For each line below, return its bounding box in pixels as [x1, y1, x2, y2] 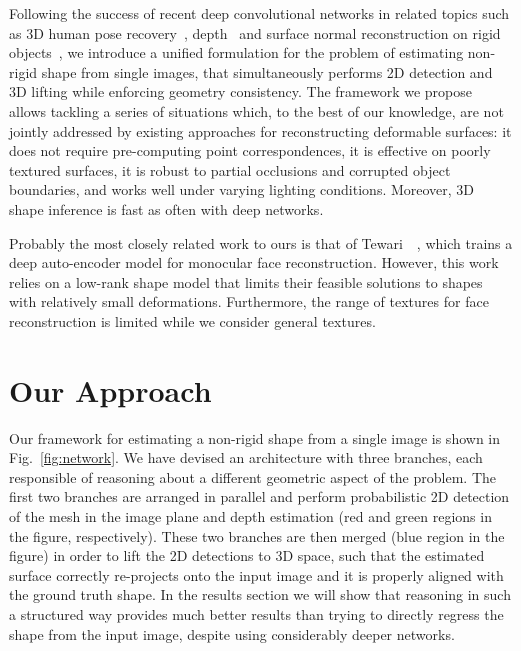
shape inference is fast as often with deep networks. [9, 198, 324, 219]
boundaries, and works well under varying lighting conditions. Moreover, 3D [9, 179, 475, 200]
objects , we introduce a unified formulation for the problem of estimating [9, 42, 464, 63]
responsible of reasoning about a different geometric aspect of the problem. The [9, 466, 496, 487]
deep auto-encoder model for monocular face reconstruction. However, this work [9, 252, 499, 273]
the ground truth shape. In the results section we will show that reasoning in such [9, 584, 511, 605]
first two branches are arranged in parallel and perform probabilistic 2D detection [9, 486, 510, 507]
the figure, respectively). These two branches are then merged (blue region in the [9, 525, 505, 546]
